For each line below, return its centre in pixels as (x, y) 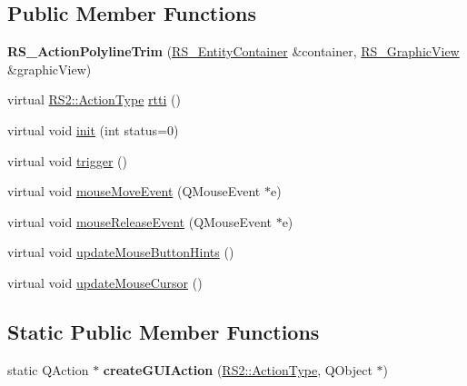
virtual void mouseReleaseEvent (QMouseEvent (139, 221)
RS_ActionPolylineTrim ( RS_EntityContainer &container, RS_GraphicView (233, 51)
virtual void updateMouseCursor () (105, 282)
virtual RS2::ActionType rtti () (94, 99)
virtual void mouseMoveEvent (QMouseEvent (134, 191)
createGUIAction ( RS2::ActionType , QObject (238, 369)
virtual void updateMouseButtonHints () (121, 252)
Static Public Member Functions (164, 331)
